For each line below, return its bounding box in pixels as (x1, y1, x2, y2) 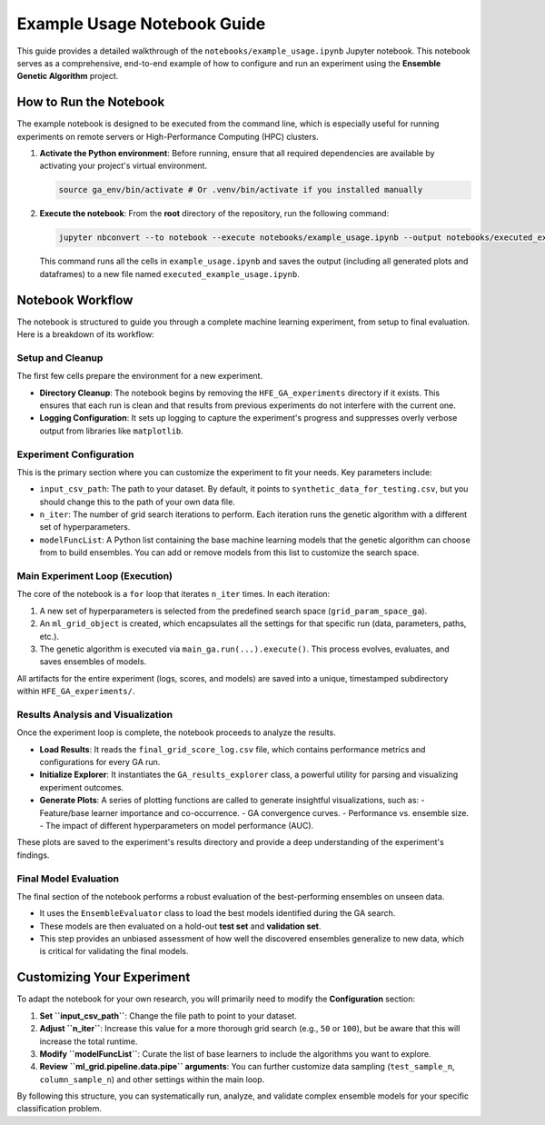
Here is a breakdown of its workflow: (16, 329, 154, 340)
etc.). (39, 631, 59, 642)
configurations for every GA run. (39, 757, 161, 768)
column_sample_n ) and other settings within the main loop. (39, 1073, 265, 1085)
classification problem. (16, 1103, 102, 1114)
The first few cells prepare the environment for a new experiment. (16, 371, 263, 382)
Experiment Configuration (16, 448, 134, 461)
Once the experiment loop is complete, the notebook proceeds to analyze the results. (16, 727, 336, 738)
